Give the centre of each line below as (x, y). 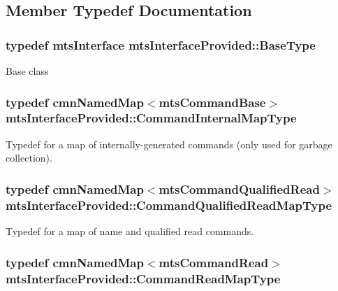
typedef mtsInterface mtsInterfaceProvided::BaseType (161, 44)
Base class (27, 71)
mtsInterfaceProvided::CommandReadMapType (143, 278)
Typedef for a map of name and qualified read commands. (130, 231)
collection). (29, 158)
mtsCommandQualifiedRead (239, 189)
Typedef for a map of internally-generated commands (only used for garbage (169, 144)
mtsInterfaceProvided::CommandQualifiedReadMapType (169, 205)
